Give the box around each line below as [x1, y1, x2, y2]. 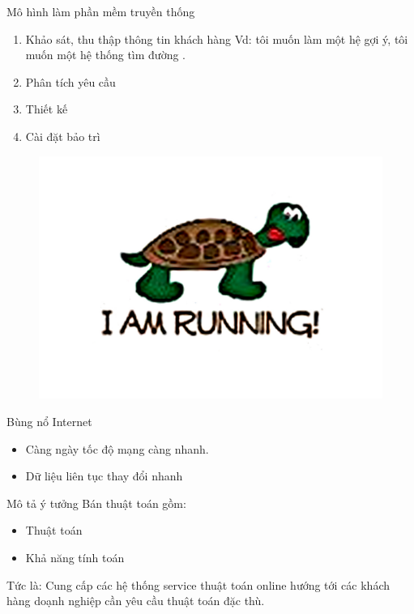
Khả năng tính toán [25, 548, 125, 565]
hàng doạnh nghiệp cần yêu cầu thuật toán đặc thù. [6, 592, 265, 609]
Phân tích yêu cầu [25, 73, 116, 90]
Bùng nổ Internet [6, 412, 92, 429]
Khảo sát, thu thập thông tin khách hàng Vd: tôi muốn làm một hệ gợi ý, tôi [25, 30, 408, 47]
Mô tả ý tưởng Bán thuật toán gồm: [6, 494, 186, 511]
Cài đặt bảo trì [25, 127, 100, 144]
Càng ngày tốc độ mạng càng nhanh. [25, 440, 209, 457]
